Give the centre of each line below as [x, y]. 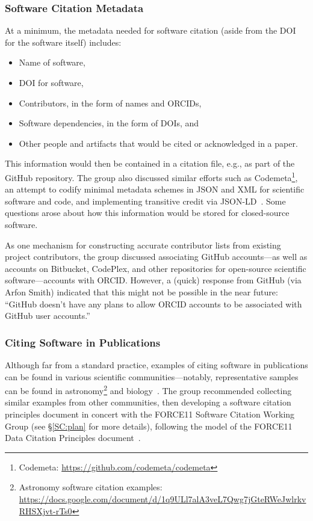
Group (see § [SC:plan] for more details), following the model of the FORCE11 [149, 426]
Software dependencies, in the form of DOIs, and [109, 123]
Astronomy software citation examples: [91, 487]
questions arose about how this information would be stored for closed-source [147, 213]
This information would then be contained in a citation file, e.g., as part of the [150, 163]
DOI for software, [51, 82]
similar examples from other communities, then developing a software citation [148, 402]
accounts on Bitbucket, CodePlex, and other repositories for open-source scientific [156, 268]
